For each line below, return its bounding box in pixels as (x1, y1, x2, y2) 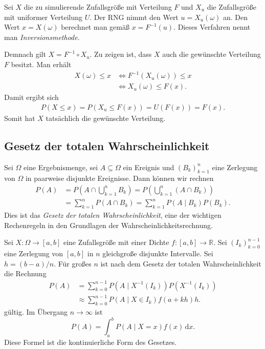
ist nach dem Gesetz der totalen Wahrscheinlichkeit (100, 258, 261, 269)
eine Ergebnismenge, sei (24, 161, 98, 172)
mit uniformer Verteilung (4, 11, 82, 22)
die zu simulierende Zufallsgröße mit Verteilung (24, 2, 172, 12)
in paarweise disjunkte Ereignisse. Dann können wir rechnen (25, 173, 214, 183)
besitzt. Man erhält (11, 58, 72, 69)
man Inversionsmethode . (4, 31, 80, 42)
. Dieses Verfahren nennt (173, 22, 251, 32)
